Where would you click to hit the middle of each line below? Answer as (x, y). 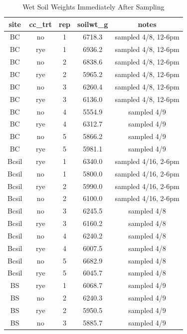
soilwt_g (93, 24)
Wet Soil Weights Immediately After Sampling (93, 6)
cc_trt (41, 24)
